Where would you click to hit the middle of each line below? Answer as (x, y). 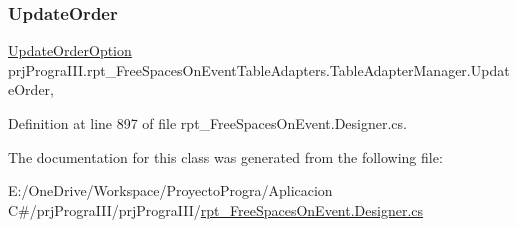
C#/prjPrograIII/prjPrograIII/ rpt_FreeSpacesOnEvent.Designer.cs (216, 209)
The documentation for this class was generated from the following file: (225, 156)
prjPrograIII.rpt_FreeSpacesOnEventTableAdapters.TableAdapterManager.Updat (259, 69)
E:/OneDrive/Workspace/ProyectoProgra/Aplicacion (170, 190)
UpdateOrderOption (70, 50)
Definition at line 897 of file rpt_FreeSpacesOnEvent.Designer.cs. (207, 123)
